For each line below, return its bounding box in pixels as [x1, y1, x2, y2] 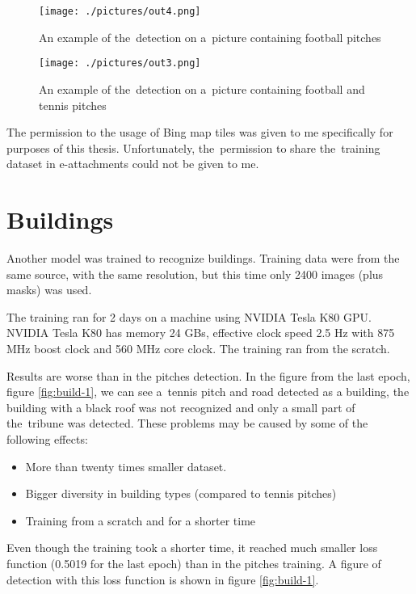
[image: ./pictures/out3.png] [39, 57, 201, 70]
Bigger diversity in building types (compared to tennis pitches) [25, 485, 337, 502]
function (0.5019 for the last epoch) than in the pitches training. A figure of [6, 554, 381, 571]
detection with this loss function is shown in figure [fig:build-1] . [6, 571, 319, 588]
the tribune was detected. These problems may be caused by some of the [6, 415, 368, 432]
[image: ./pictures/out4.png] [39, 6, 201, 17]
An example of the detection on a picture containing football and [39, 80, 365, 97]
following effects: [6, 430, 88, 447]
